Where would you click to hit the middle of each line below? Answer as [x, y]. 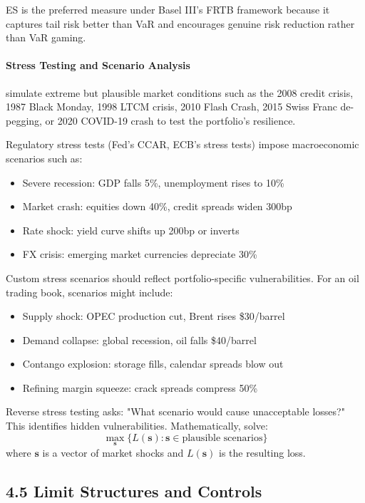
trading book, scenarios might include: [89, 292]
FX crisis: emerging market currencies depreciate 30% [140, 254]
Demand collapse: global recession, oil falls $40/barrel [139, 339]
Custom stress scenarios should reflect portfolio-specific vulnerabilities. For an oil [182, 278]
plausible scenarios [222, 438]
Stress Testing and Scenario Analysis [98, 65]
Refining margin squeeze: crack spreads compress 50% [140, 387]
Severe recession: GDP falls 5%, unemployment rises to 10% [153, 182]
